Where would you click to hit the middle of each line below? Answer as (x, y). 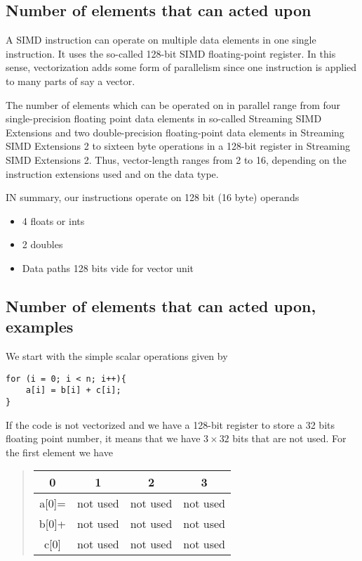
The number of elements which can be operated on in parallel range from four (173, 104)
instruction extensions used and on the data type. (112, 173)
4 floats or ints (53, 220)
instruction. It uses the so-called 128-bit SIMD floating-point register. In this (171, 53)
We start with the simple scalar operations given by (117, 356)
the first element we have (59, 452)
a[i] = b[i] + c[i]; (73, 391)
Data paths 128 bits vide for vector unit (108, 267)
